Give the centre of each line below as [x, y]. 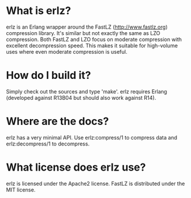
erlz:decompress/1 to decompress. [48, 144]
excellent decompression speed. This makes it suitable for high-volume [92, 46]
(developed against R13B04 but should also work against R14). [81, 98]
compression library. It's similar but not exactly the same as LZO [83, 33]
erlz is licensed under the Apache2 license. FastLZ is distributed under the [95, 183]
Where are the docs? [58, 121]
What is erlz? [39, 11]
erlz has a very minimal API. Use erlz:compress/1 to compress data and [92, 137]
